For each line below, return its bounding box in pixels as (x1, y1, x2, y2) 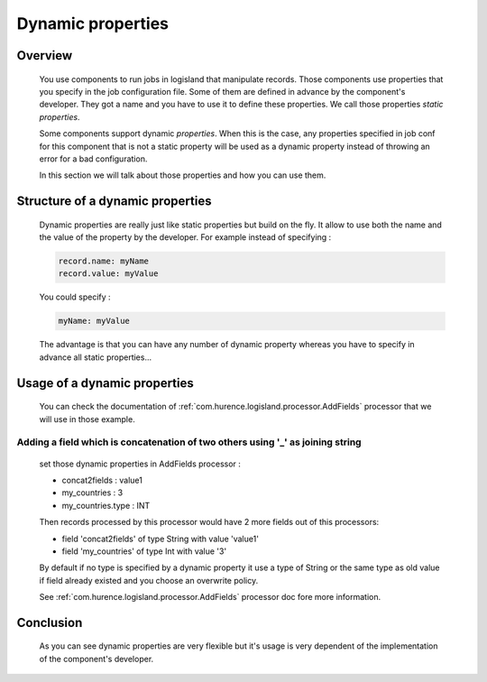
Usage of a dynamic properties (16, 375, 194, 391)
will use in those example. (39, 413, 135, 424)
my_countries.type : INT (61, 500, 151, 511)
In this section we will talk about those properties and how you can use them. (39, 170, 326, 180)
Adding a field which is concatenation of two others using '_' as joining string (16, 436, 362, 448)
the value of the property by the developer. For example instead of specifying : (39, 232, 332, 243)
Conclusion (16, 614, 83, 631)
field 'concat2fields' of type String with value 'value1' (61, 533, 259, 544)
